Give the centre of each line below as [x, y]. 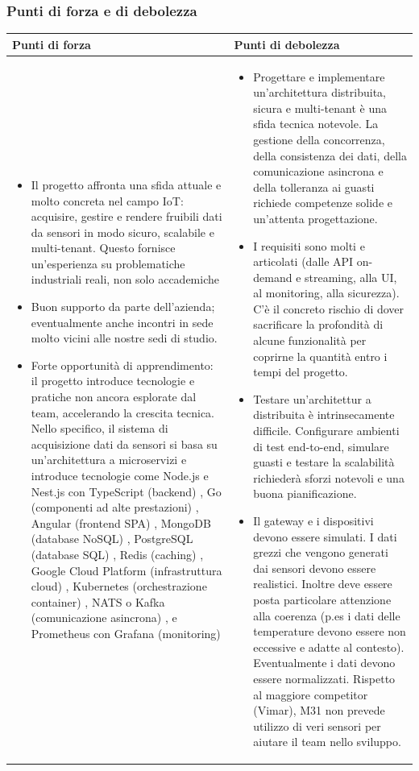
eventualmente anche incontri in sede [122, 322]
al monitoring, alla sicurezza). [326, 293]
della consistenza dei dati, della [330, 155]
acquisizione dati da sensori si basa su [124, 444]
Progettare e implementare [319, 76]
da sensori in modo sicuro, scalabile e [122, 232]
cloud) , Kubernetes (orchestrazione [119, 586]
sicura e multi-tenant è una [320, 108]
